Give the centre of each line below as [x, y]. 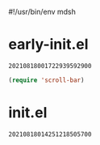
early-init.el [48, 45]
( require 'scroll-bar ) [46, 80]
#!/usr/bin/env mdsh [42, 12]
